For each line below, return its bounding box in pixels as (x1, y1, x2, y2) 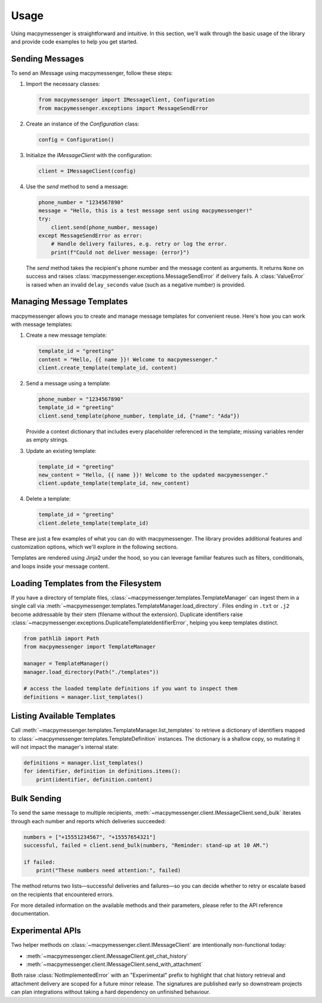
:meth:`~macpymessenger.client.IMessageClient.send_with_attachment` (26, 961, 203, 968)
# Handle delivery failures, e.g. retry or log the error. (51, 241, 228, 247)
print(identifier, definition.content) (36, 776, 153, 783)
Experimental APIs (11, 926, 82, 936)
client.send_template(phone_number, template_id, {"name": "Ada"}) (38, 412, 240, 419)
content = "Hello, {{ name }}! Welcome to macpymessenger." (38, 356, 218, 363)
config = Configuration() (38, 136, 114, 143)
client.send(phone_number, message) (51, 224, 158, 231)
